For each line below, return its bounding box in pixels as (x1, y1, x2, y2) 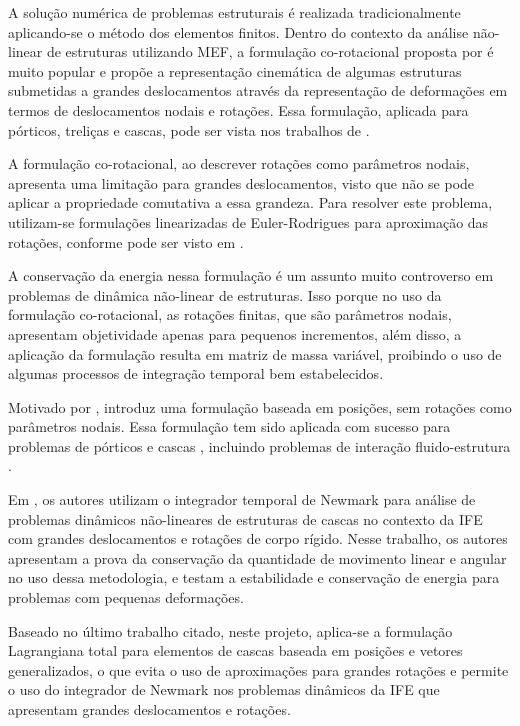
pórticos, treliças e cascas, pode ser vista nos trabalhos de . (8, 119, 370, 140)
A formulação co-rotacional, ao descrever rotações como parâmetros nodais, (8, 153, 470, 174)
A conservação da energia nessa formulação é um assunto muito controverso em (8, 265, 494, 286)
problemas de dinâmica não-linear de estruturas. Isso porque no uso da (8, 284, 442, 305)
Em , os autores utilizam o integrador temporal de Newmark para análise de (8, 489, 476, 510)
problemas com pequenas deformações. (8, 587, 244, 608)
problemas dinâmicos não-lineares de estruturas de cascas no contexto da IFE (8, 508, 483, 529)
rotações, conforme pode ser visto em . (8, 231, 244, 252)
